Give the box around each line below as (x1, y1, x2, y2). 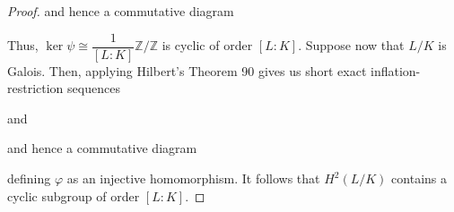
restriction (7, 79, 64, 98)
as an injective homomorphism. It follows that (66, 169, 320, 188)
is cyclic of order (162, 36, 253, 55)
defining (7, 169, 51, 188)
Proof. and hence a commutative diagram (7, 2, 234, 20)
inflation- (371, 61, 421, 80)
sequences (67, 79, 120, 98)
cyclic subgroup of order (7, 186, 140, 205)
